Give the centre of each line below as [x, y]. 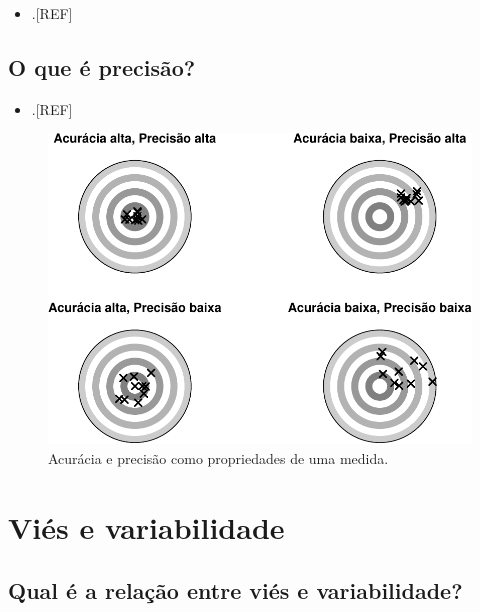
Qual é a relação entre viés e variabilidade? [235, 590]
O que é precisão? [102, 66]
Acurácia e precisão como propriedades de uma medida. [218, 457]
